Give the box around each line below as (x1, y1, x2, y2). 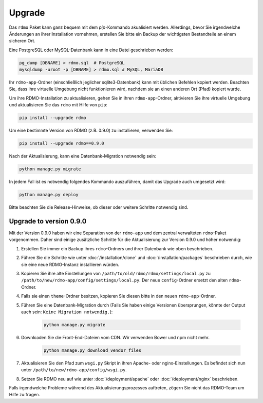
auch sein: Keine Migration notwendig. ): (21, 309, 113, 315)
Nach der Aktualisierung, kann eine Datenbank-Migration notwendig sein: (9, 153, 156, 159)
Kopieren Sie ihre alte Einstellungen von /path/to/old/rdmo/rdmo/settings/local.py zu (21, 270, 211, 276)
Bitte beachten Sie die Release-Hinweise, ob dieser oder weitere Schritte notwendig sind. (9, 204, 188, 210)
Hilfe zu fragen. (9, 392, 40, 398)
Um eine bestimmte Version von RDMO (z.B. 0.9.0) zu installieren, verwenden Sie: (9, 127, 173, 134)
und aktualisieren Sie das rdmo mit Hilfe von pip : (9, 102, 108, 108)
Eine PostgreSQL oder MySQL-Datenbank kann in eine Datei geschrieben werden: (9, 47, 173, 53)
